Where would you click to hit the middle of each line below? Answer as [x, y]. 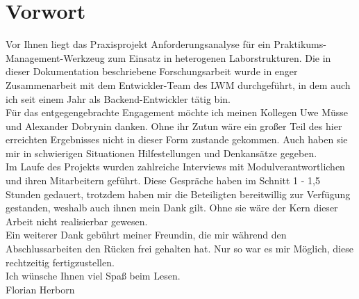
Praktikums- [300, 44]
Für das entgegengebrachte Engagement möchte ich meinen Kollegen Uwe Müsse [177, 112]
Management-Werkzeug [55, 57]
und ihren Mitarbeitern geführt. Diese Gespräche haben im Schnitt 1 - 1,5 [163, 180]
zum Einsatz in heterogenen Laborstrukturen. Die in [219, 57]
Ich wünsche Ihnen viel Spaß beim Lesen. [93, 276]
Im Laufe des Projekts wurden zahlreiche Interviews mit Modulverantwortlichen [175, 167]
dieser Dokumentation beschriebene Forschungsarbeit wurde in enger [152, 71]
